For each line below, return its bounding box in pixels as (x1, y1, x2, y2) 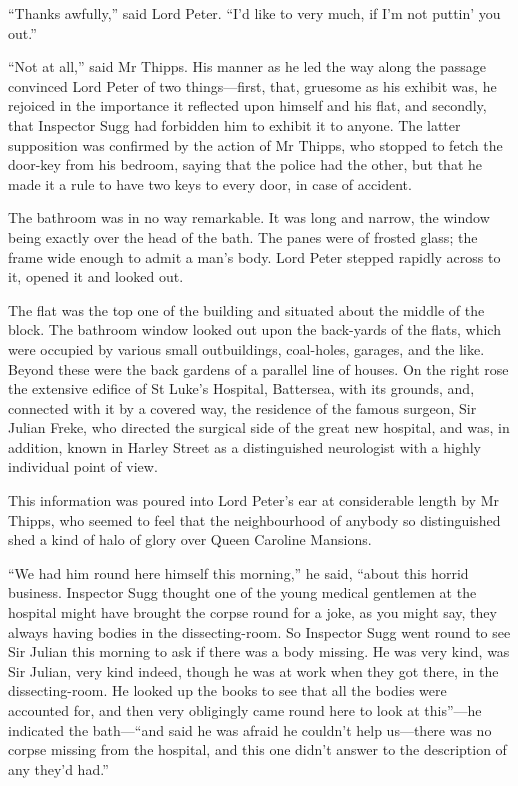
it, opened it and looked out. (8, 266, 184, 287)
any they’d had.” (8, 758, 109, 779)
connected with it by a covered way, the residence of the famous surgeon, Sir (8, 397, 477, 418)
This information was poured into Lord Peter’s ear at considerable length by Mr (8, 490, 499, 511)
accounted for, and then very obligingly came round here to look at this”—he (8, 700, 482, 720)
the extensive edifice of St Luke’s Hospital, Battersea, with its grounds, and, (8, 378, 475, 399)
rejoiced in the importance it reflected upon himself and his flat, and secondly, (8, 95, 487, 116)
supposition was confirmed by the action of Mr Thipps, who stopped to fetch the (8, 134, 503, 155)
